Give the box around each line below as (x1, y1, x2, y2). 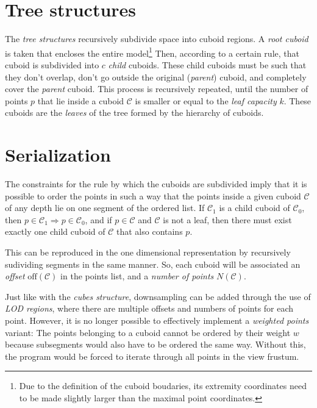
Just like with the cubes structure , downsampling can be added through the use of (5, 290, 311, 302)
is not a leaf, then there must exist (163, 213, 292, 226)
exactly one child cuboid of (5, 225, 105, 238)
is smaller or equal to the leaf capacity (135, 94, 277, 107)
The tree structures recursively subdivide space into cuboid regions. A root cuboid (5, 32, 308, 45)
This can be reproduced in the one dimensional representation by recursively (5, 246, 291, 259)
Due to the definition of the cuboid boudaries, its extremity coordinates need (19, 379, 307, 392)
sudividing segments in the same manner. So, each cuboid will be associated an (5, 257, 301, 270)
